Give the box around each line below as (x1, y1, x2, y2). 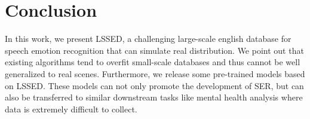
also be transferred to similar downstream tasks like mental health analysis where (5, 91, 303, 103)
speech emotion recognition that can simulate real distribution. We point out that (5, 44, 304, 56)
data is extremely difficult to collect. (5, 102, 137, 115)
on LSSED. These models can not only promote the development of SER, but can (5, 79, 304, 91)
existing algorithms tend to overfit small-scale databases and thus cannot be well (5, 56, 300, 68)
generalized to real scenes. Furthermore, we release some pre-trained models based (5, 67, 305, 80)
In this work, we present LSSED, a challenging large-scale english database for (5, 32, 291, 45)
